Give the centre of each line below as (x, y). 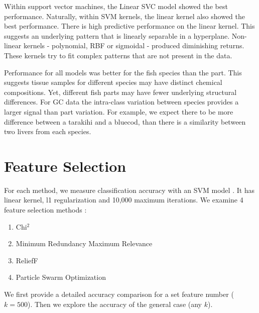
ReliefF (27, 260)
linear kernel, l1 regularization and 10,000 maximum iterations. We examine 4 (124, 200)
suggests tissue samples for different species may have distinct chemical (113, 82)
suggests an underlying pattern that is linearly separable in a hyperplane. (117, 35)
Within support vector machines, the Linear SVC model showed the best (116, 6)
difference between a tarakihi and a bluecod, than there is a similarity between (125, 121)
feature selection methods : (45, 210)
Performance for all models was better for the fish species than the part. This (123, 72)
